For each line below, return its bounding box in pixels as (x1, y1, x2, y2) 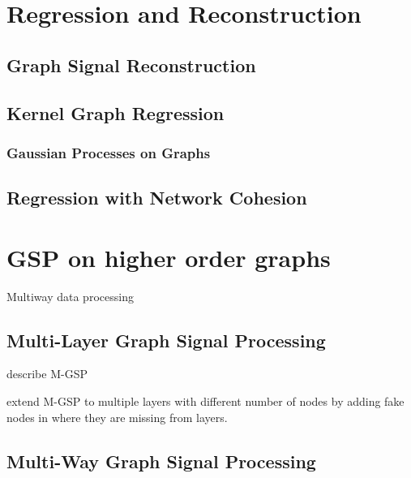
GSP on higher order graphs (6, 240, 331, 273)
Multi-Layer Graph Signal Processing (6, 327, 326, 352)
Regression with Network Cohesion (6, 185, 307, 210)
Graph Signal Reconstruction (6, 52, 256, 77)
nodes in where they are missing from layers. (6, 408, 228, 425)
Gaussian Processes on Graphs (6, 142, 211, 162)
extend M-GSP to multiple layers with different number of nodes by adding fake (6, 393, 405, 410)
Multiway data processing (6, 287, 134, 304)
